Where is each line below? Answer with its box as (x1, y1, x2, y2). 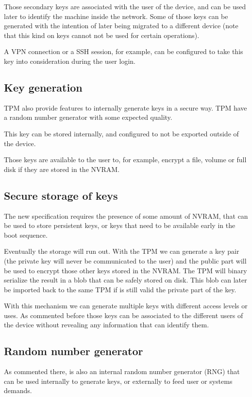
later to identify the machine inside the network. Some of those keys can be (4, 11, 228, 21)
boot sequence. (4, 229, 48, 240)
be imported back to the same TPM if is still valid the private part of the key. (4, 284, 236, 294)
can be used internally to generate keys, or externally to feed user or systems (4, 376, 233, 386)
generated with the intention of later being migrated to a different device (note (4, 20, 238, 31)
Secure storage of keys (4, 188, 118, 203)
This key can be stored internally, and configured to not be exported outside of (4, 128, 239, 138)
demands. (4, 385, 32, 396)
